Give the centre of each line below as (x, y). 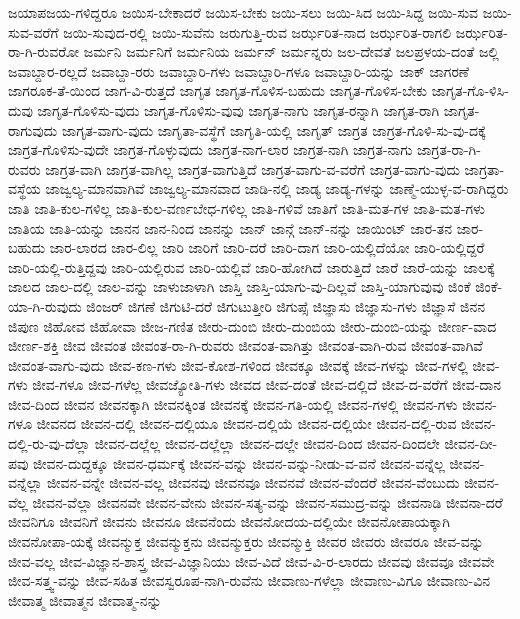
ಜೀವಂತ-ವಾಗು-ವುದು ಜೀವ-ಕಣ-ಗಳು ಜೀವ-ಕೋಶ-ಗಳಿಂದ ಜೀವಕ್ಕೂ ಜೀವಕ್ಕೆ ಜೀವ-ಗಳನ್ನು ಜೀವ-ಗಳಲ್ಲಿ (238, 364)
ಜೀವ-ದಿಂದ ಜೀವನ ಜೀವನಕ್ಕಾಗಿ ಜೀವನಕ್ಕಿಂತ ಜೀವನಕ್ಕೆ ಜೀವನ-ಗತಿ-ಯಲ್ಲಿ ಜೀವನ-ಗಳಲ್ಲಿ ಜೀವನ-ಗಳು (233, 403)
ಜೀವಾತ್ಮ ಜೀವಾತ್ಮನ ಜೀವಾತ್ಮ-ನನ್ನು (85, 599)
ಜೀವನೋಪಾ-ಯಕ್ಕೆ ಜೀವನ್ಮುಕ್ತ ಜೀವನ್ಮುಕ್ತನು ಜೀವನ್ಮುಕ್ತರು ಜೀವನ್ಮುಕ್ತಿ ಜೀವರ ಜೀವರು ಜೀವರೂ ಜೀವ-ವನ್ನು (246, 541)
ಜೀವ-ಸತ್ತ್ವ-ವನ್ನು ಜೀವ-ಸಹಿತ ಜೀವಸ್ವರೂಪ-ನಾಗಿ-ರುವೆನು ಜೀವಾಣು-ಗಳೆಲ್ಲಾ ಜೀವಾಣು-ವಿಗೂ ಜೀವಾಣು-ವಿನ (249, 580)
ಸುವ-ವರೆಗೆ (33, 31)
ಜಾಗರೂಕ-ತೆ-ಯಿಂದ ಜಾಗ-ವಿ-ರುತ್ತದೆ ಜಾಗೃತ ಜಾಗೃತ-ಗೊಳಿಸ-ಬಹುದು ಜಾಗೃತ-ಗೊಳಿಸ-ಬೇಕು (218, 90)
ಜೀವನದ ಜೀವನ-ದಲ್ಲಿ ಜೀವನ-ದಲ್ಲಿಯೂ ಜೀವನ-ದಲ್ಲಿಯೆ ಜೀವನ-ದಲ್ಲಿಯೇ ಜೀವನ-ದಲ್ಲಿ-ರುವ (246, 423)
